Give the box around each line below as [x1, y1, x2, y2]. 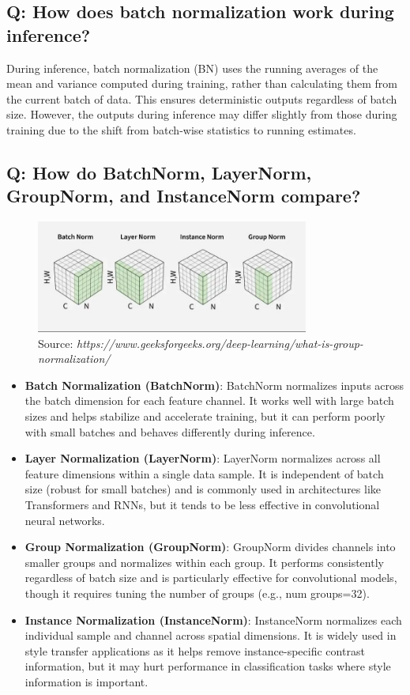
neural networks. [24, 512, 105, 528]
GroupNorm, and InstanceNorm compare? [6, 183, 361, 208]
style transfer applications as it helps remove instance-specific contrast [24, 642, 365, 659]
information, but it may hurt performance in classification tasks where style [24, 658, 391, 674]
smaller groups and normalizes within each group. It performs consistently [24, 553, 384, 570]
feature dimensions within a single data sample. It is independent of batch [24, 465, 384, 482]
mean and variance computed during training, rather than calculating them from [6, 75, 397, 92]
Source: [38, 334, 73, 351]
